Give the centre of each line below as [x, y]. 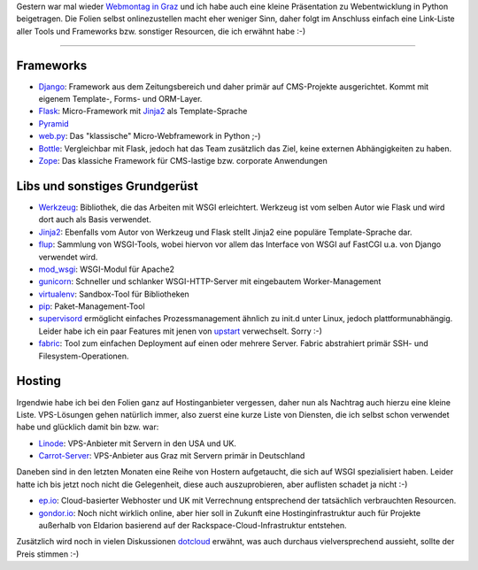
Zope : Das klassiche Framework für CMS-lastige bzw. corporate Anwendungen [183, 161]
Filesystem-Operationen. [84, 356]
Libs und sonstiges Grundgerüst [107, 186]
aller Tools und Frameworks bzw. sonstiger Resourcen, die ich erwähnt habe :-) [161, 31]
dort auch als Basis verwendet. [95, 220]
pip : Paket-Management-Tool [92, 306]
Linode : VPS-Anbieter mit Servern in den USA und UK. [137, 443]
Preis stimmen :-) [48, 554]
